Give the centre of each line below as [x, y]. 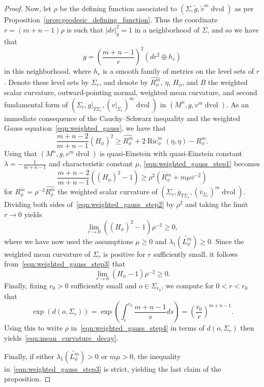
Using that [21, 153]
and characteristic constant [91, 163]
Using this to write [33, 328]
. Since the [228, 241]
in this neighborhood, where [48, 71]
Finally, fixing [26, 285]
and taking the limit [217, 204]
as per [244, 8]
